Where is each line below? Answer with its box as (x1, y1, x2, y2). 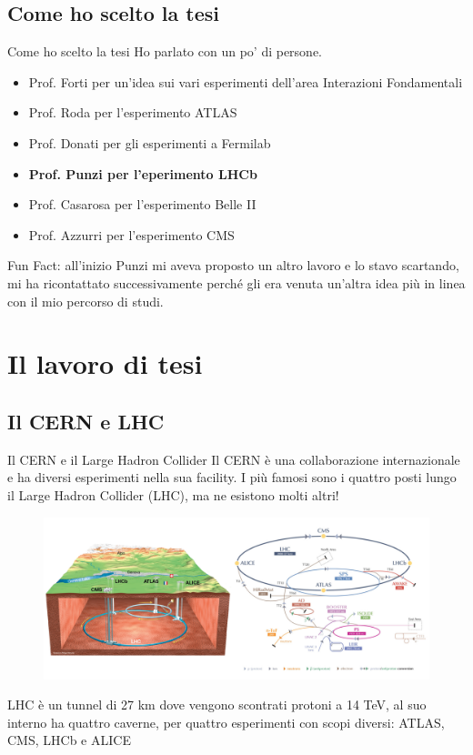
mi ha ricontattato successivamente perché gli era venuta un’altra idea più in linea (7, 273, 466, 292)
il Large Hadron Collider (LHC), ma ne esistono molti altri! (7, 485, 339, 504)
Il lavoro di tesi (7, 345, 203, 382)
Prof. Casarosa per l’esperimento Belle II (28, 195, 257, 214)
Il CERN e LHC (7, 407, 165, 435)
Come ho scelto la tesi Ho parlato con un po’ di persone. (7, 42, 323, 61)
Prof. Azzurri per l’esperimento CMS (28, 225, 235, 244)
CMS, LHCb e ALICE (7, 730, 131, 750)
